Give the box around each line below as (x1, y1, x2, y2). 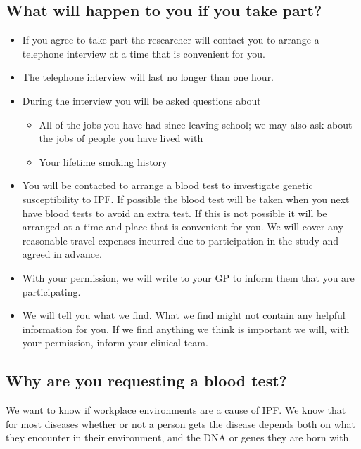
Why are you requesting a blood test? (6, 370, 287, 391)
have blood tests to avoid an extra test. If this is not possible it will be (22, 205, 327, 220)
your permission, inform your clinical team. (22, 335, 208, 350)
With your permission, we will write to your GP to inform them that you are (22, 270, 355, 285)
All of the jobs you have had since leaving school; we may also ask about (39, 117, 353, 131)
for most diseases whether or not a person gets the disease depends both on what (6, 416, 356, 431)
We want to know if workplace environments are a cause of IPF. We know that (6, 403, 346, 417)
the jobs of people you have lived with (39, 131, 203, 145)
